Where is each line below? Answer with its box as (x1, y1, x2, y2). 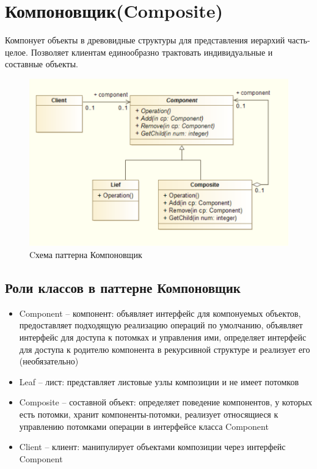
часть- (287, 34, 310, 46)
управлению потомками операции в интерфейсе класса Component (19, 419, 269, 432)
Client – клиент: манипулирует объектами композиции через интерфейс (19, 440, 286, 453)
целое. (5, 45, 28, 58)
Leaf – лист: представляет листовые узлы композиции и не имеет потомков (19, 375, 299, 388)
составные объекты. (5, 57, 78, 70)
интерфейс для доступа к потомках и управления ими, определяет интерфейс (19, 330, 307, 343)
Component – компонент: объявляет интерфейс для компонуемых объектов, (19, 306, 301, 319)
